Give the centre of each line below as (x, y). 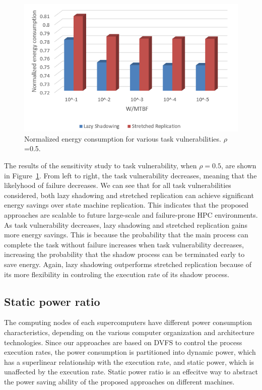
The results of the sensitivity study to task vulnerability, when (101, 165)
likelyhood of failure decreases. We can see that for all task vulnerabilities (118, 185)
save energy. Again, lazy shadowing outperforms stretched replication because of (128, 264)
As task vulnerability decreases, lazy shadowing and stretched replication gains (126, 224)
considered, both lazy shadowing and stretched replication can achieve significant (129, 195)
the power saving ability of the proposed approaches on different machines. (119, 381)
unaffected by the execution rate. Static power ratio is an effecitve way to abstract (131, 372)
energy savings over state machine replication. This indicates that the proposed (126, 205)
